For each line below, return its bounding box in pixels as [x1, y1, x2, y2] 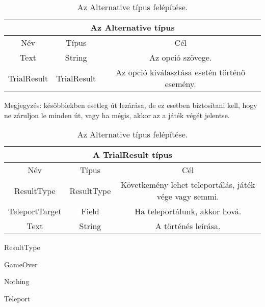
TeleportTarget [8, 205, 62, 217]
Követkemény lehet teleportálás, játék [120, 179, 255, 191]
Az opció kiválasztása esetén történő [116, 66, 245, 78]
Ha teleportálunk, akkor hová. [135, 205, 242, 217]
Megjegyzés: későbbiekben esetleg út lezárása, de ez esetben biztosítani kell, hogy [4, 100, 257, 110]
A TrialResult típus [92, 149, 173, 161]
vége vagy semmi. [156, 190, 219, 203]
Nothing [4, 276, 30, 287]
